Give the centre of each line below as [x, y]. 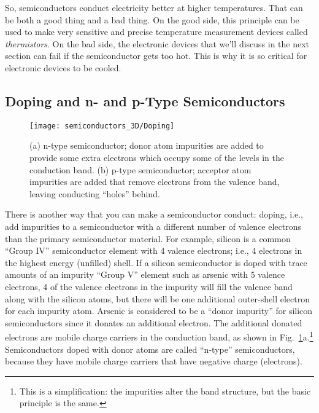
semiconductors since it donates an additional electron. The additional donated [154, 322]
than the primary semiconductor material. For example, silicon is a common [148, 238]
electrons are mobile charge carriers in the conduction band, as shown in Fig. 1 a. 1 [159, 336]
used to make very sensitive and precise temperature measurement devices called [156, 32]
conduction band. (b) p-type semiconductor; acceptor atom [140, 169]
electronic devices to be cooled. [63, 67]
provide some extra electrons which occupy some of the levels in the [157, 158]
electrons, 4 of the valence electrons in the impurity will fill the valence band [149, 286]
